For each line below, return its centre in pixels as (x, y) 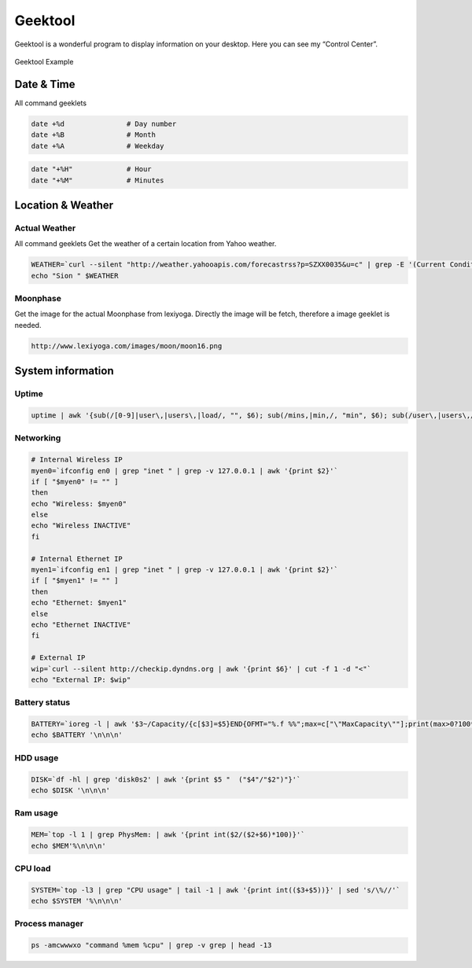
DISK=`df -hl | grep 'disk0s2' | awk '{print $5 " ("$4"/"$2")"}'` (166, 779)
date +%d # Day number (104, 123)
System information (64, 371)
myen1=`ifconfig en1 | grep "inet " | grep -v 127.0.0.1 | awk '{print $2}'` (184, 570)
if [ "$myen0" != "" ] (75, 481)
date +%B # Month (94, 135)
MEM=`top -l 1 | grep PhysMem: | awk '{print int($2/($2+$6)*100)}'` (168, 835)
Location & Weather (64, 205)
